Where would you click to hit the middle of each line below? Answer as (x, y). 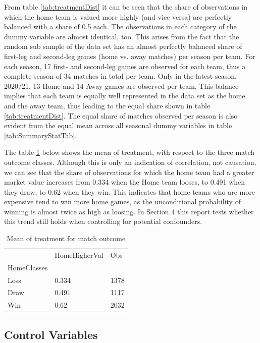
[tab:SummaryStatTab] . (40, 135)
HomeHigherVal (79, 254)
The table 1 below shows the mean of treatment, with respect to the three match (129, 152)
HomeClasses (28, 267)
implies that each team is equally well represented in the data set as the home (125, 96)
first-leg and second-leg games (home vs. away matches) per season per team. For (130, 56)
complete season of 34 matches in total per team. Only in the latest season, (120, 76)
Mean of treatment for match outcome (66, 238)
